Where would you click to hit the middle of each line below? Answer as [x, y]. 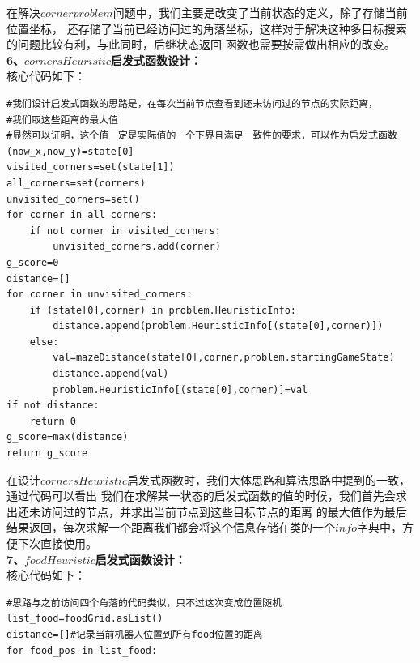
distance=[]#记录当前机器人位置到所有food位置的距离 [135, 634]
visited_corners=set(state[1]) [91, 167]
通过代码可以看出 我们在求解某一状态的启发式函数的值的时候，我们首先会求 [207, 496]
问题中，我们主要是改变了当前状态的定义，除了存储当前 [260, 12]
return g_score [47, 453]
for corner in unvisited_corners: [100, 295]
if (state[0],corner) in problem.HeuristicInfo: [163, 310]
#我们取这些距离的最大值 [62, 120]
